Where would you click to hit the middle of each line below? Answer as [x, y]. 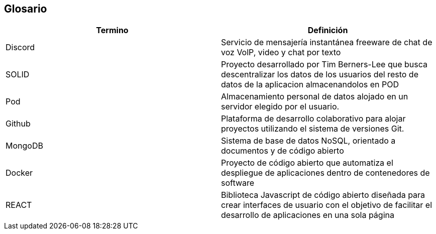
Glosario [26, 9]
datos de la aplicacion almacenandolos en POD [310, 85]
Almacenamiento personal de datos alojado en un [315, 97]
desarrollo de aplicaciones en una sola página [308, 215]
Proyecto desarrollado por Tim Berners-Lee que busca [324, 65]
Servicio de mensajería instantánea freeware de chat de [327, 42]
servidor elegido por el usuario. [280, 107]
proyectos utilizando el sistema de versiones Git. [313, 129]
